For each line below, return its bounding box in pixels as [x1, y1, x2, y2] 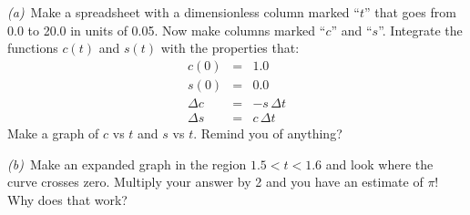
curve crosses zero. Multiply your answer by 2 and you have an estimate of [7, 172, 424, 191]
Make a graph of [7, 123, 99, 142]
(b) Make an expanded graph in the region [7, 154, 247, 173]
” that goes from [363, 3, 456, 21]
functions [7, 38, 58, 57]
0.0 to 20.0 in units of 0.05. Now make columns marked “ [7, 20, 326, 39]
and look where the [325, 154, 434, 173]
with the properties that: [160, 38, 300, 57]
